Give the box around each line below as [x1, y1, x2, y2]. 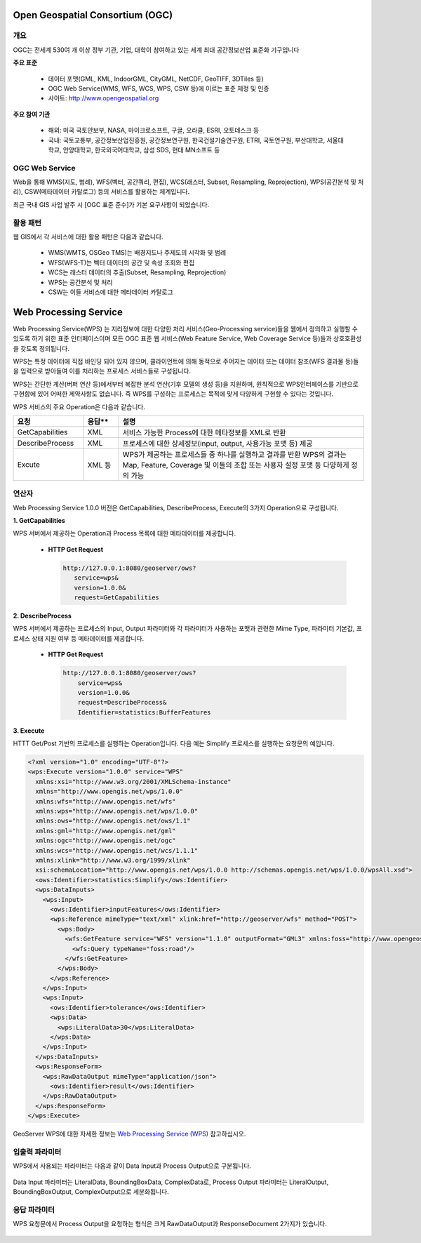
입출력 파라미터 [13, 1147, 62, 1157]
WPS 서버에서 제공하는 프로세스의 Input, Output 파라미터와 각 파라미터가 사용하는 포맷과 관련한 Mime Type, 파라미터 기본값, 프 [13, 625, 363, 633]
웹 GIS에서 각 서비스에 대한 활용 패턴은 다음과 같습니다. [13, 232, 164, 241]
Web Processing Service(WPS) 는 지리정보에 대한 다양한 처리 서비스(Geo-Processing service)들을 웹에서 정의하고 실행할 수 [13, 324, 358, 333]
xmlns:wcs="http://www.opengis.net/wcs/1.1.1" [35, 846, 199, 854]
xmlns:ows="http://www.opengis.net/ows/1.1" [35, 817, 191, 825]
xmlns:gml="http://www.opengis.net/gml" [35, 827, 176, 835]
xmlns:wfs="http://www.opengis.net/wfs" [35, 797, 176, 805]
